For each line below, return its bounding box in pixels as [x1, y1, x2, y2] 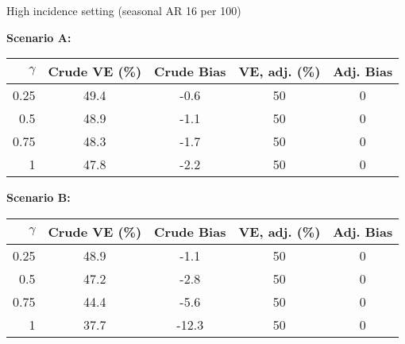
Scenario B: [6, 189, 71, 206]
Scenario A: [6, 29, 71, 45]
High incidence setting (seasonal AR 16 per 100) [6, 2, 241, 18]
